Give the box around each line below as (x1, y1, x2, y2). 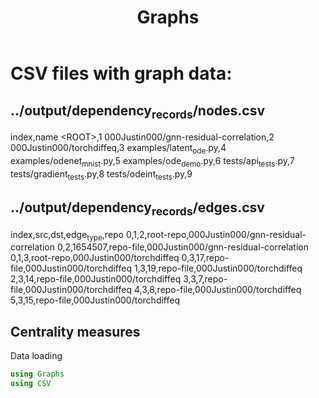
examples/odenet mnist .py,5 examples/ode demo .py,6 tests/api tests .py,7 (10, 154, 295, 169)
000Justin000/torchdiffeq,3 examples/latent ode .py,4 (10, 142, 227, 156)
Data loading (10, 350, 63, 362)
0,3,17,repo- (181, 252, 230, 264)
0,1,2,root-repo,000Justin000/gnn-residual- (125, 228, 307, 240)
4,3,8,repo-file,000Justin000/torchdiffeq (133, 284, 302, 296)
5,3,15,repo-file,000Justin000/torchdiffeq (10, 294, 181, 306)
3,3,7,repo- (183, 273, 228, 285)
